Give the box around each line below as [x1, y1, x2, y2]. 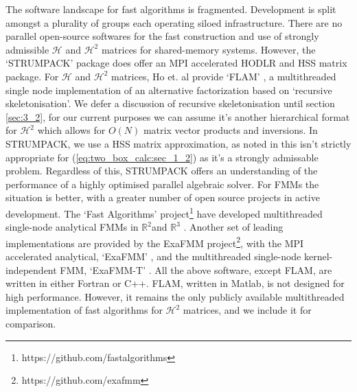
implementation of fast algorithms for [5, 303, 163, 317]
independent [5, 262, 57, 277]
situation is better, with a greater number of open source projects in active [5, 190, 320, 205]
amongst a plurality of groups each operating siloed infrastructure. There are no [5, 15, 343, 30]
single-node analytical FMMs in [5, 220, 139, 234]
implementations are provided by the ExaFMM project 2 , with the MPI [5, 233, 304, 250]
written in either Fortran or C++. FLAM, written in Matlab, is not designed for [5, 276, 345, 290]
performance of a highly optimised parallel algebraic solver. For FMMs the [5, 176, 319, 191]
